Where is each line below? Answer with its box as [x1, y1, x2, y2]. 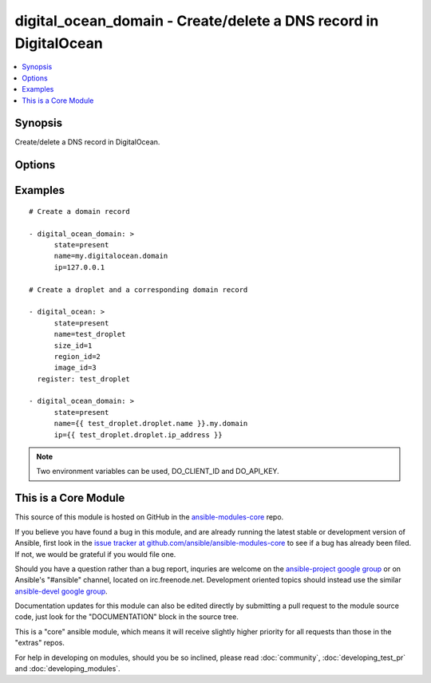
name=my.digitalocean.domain [53, 251, 168, 261]
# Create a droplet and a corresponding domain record [29, 285, 248, 294]
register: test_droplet [37, 374, 131, 383]
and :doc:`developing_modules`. [14, 664, 121, 673]
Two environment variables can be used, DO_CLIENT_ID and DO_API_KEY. [36, 467, 279, 476]
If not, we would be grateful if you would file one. [14, 549, 176, 559]
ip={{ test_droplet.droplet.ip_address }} [53, 430, 223, 439]
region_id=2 [53, 352, 101, 361]
